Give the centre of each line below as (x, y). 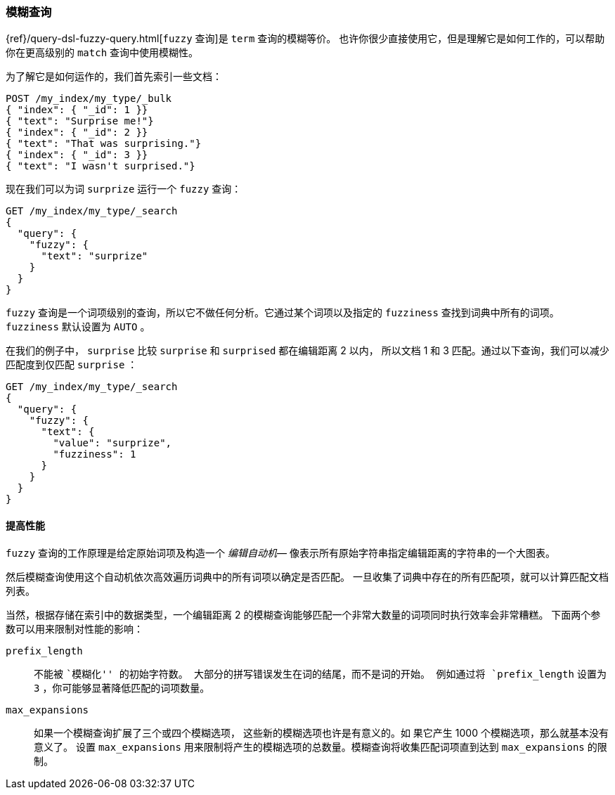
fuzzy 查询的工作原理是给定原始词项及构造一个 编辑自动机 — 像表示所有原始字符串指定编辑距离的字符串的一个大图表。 (280, 552)
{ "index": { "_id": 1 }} (77, 110)
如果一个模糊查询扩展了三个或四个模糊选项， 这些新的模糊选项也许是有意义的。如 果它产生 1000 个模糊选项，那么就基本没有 (321, 732)
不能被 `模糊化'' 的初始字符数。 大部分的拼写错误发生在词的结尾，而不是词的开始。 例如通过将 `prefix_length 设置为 (320, 673)
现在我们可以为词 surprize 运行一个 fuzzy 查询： (124, 189)
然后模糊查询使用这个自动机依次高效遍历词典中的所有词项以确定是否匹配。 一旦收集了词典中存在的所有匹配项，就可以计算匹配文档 (307, 576)
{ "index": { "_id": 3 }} (77, 155)
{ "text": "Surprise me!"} (80, 121)
